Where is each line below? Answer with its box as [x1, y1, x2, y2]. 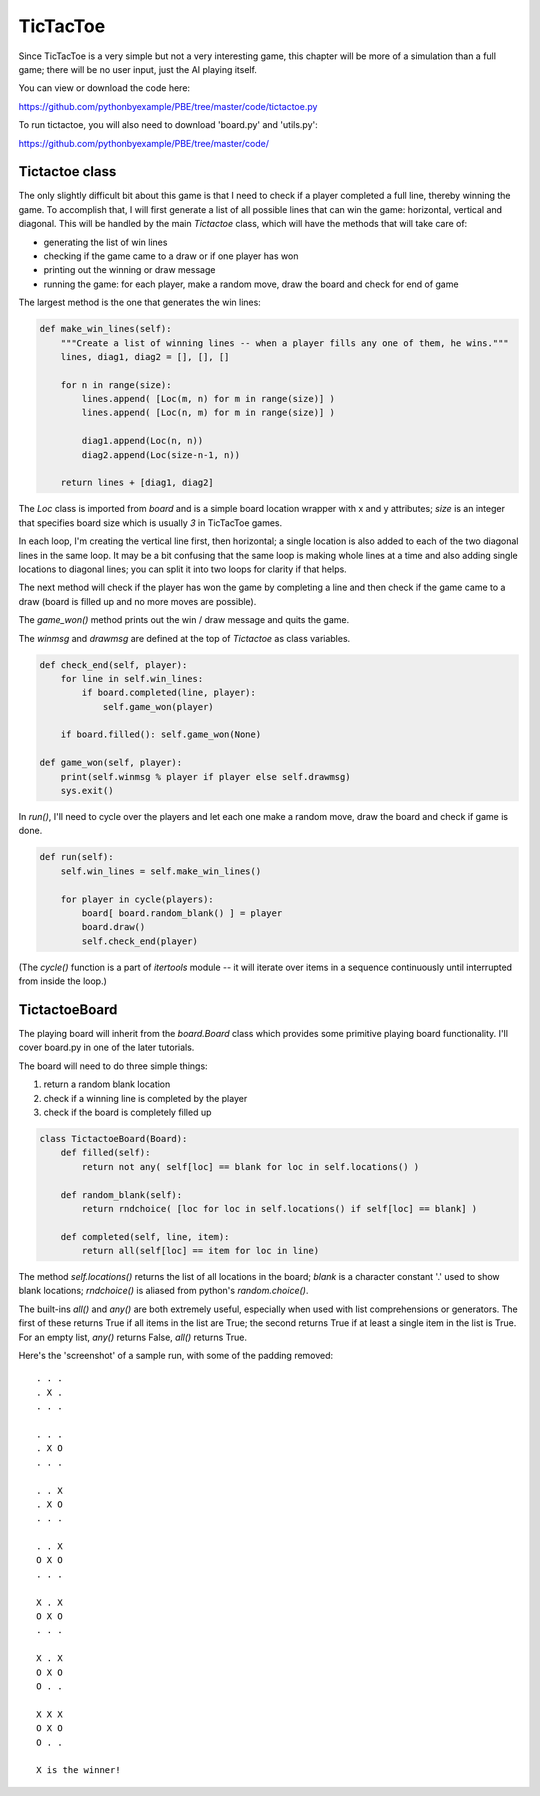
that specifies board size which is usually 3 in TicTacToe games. [18, 516, 283, 529]
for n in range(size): [60, 379, 172, 390]
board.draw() [81, 921, 146, 933]
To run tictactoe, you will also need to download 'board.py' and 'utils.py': [18, 119, 319, 131]
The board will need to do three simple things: [18, 1060, 209, 1072]
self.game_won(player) [102, 701, 214, 712]
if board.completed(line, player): [81, 687, 257, 699]
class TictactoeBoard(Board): [39, 1133, 188, 1144]
